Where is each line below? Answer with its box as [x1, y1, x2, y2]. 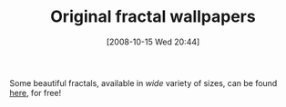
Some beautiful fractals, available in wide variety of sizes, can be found [9, 77, 278, 88]
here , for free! [9, 87, 62, 98]
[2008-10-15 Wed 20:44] [106, 36, 200, 47]
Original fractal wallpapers [49, 6, 257, 27]
